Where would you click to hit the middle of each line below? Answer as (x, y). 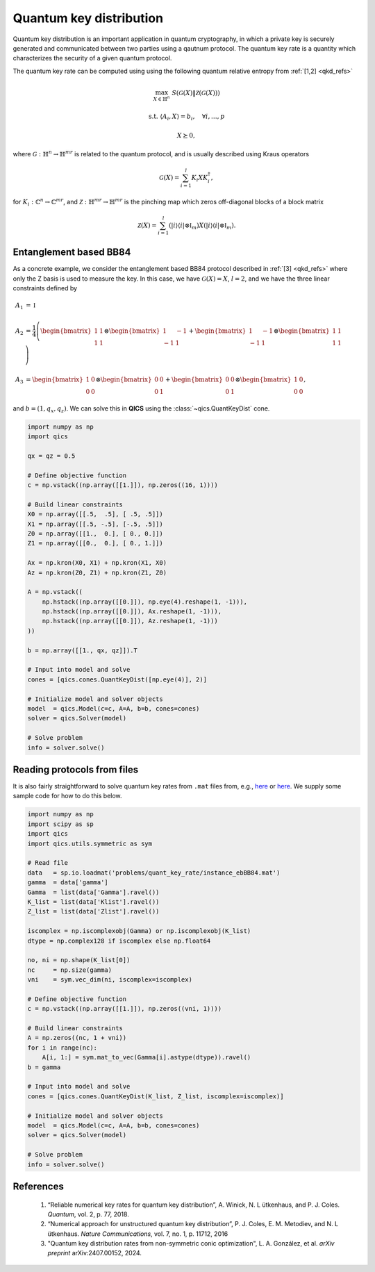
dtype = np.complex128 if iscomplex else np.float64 (119, 941)
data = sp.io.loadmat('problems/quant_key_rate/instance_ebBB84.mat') (154, 873)
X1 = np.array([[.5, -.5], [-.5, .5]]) (95, 524)
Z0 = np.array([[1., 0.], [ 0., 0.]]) (95, 534)
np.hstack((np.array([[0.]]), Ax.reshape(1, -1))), (132, 612)
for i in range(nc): (62, 1048)
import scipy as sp (60, 824)
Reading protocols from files (76, 769)
